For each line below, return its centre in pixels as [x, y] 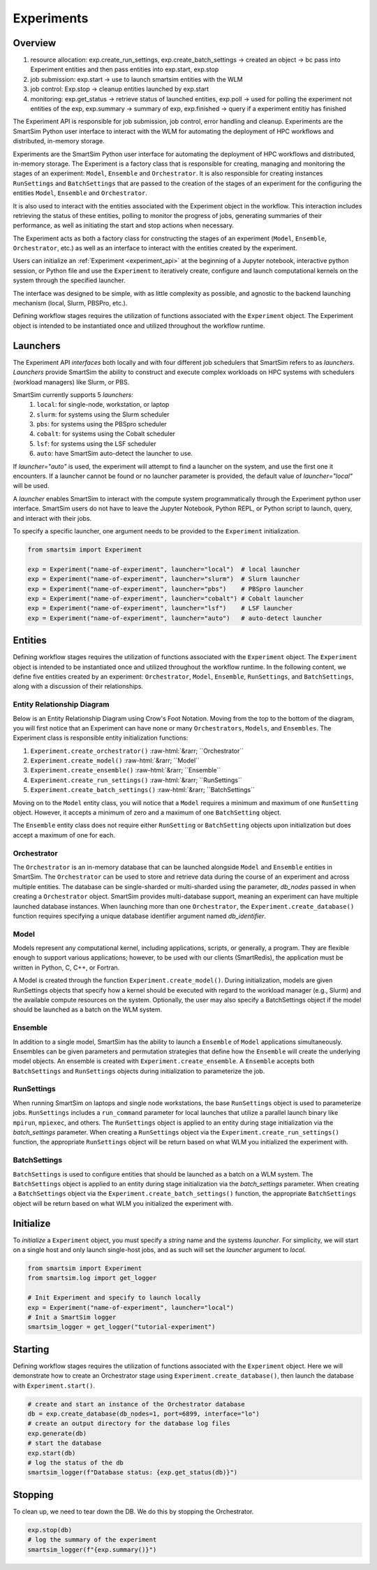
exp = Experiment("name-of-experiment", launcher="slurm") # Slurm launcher [164, 579]
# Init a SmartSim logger [72, 1317]
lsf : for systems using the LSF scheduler [96, 443]
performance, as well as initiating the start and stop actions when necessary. [123, 225]
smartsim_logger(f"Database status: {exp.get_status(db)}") [133, 1472]
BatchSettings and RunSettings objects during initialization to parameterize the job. [139, 1071]
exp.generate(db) [57, 1433]
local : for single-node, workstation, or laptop [103, 405]
